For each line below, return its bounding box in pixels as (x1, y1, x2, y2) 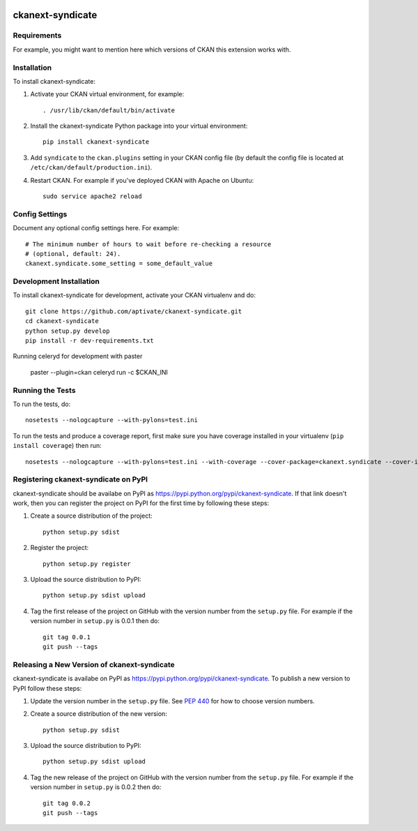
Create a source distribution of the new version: (30, 710, 167, 718)
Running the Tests (13, 385, 76, 395)
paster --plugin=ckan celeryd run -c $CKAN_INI (30, 368, 169, 376)
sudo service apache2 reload (42, 193, 142, 200)
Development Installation (13, 276, 100, 286)
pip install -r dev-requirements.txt (25, 337, 155, 345)
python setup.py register (42, 560, 132, 568)
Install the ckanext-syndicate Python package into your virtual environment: (30, 122, 248, 130)
